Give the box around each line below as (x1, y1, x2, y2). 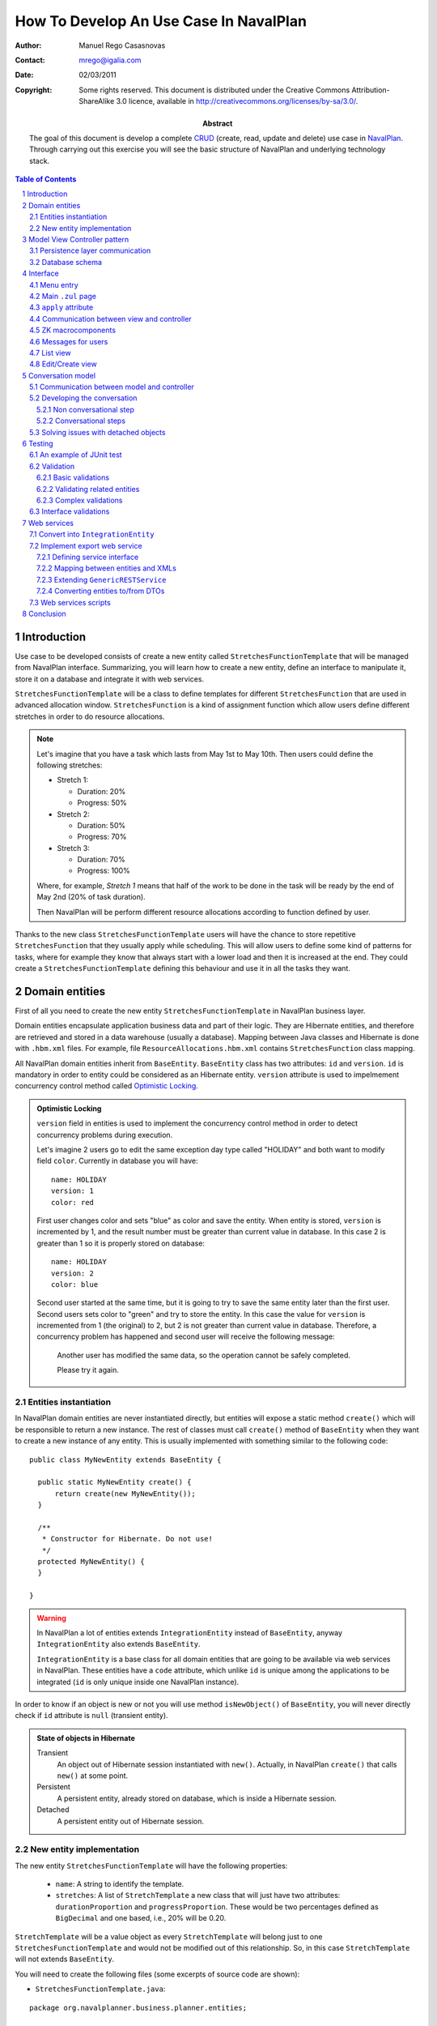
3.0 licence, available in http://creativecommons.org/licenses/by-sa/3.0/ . (116, 96, 359, 106)
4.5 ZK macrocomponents (29, 325, 117, 336)
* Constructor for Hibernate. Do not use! (41, 1534, 214, 1544)
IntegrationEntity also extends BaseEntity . (36, 1639, 202, 1649)
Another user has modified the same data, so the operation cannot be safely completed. (57, 1350, 351, 1360)
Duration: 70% (77, 855, 125, 865)
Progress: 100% (77, 866, 131, 875)
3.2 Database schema (29, 257, 103, 267)
